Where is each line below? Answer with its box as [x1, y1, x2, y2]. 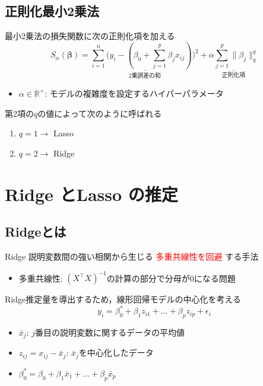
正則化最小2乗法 [5, 2, 100, 20]
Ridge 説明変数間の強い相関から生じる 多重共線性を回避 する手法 [5, 250, 259, 262]
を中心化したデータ [78, 346, 154, 359]
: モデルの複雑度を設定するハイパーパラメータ [45, 87, 224, 99]
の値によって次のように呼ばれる [37, 107, 162, 119]
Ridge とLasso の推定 [5, 181, 178, 206]
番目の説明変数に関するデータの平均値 [34, 326, 185, 338]
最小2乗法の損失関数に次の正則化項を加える [5, 30, 175, 42]
